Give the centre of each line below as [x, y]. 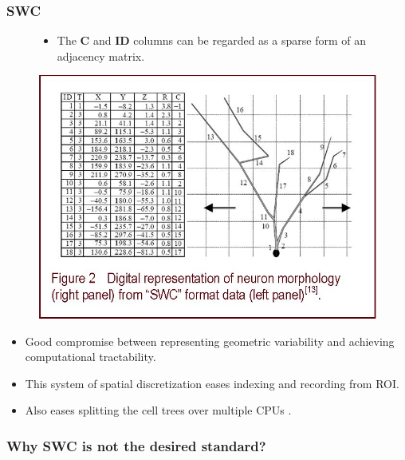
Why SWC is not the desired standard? [136, 445]
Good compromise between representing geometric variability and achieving [210, 341]
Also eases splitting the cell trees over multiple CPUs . [158, 410]
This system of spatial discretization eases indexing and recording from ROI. [212, 383]
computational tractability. [90, 357]
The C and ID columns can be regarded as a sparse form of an [211, 40]
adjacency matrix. [101, 56]
